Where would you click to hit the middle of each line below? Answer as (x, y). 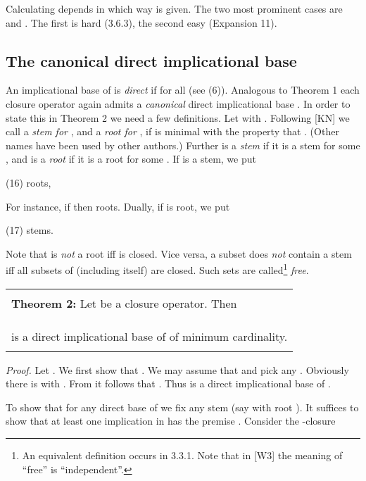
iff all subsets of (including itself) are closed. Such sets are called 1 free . (157, 269)
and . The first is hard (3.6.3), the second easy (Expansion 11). (141, 22)
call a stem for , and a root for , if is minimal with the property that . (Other (172, 131)
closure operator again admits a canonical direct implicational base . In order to (178, 103)
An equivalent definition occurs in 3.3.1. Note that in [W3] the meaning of (182, 455)
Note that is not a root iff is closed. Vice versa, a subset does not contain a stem (179, 253)
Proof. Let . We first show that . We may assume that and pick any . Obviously (177, 369)
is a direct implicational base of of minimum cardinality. (150, 336)
